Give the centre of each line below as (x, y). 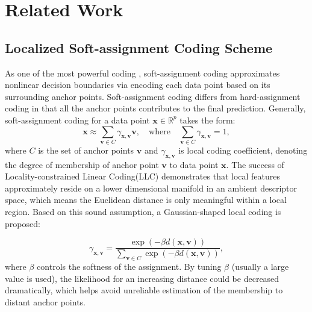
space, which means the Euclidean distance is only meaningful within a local (146, 200)
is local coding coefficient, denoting (243, 150)
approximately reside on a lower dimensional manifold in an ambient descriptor (151, 188)
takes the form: (207, 120)
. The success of (255, 164)
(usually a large (260, 267)
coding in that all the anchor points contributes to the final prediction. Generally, (155, 108)
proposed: (23, 223)
